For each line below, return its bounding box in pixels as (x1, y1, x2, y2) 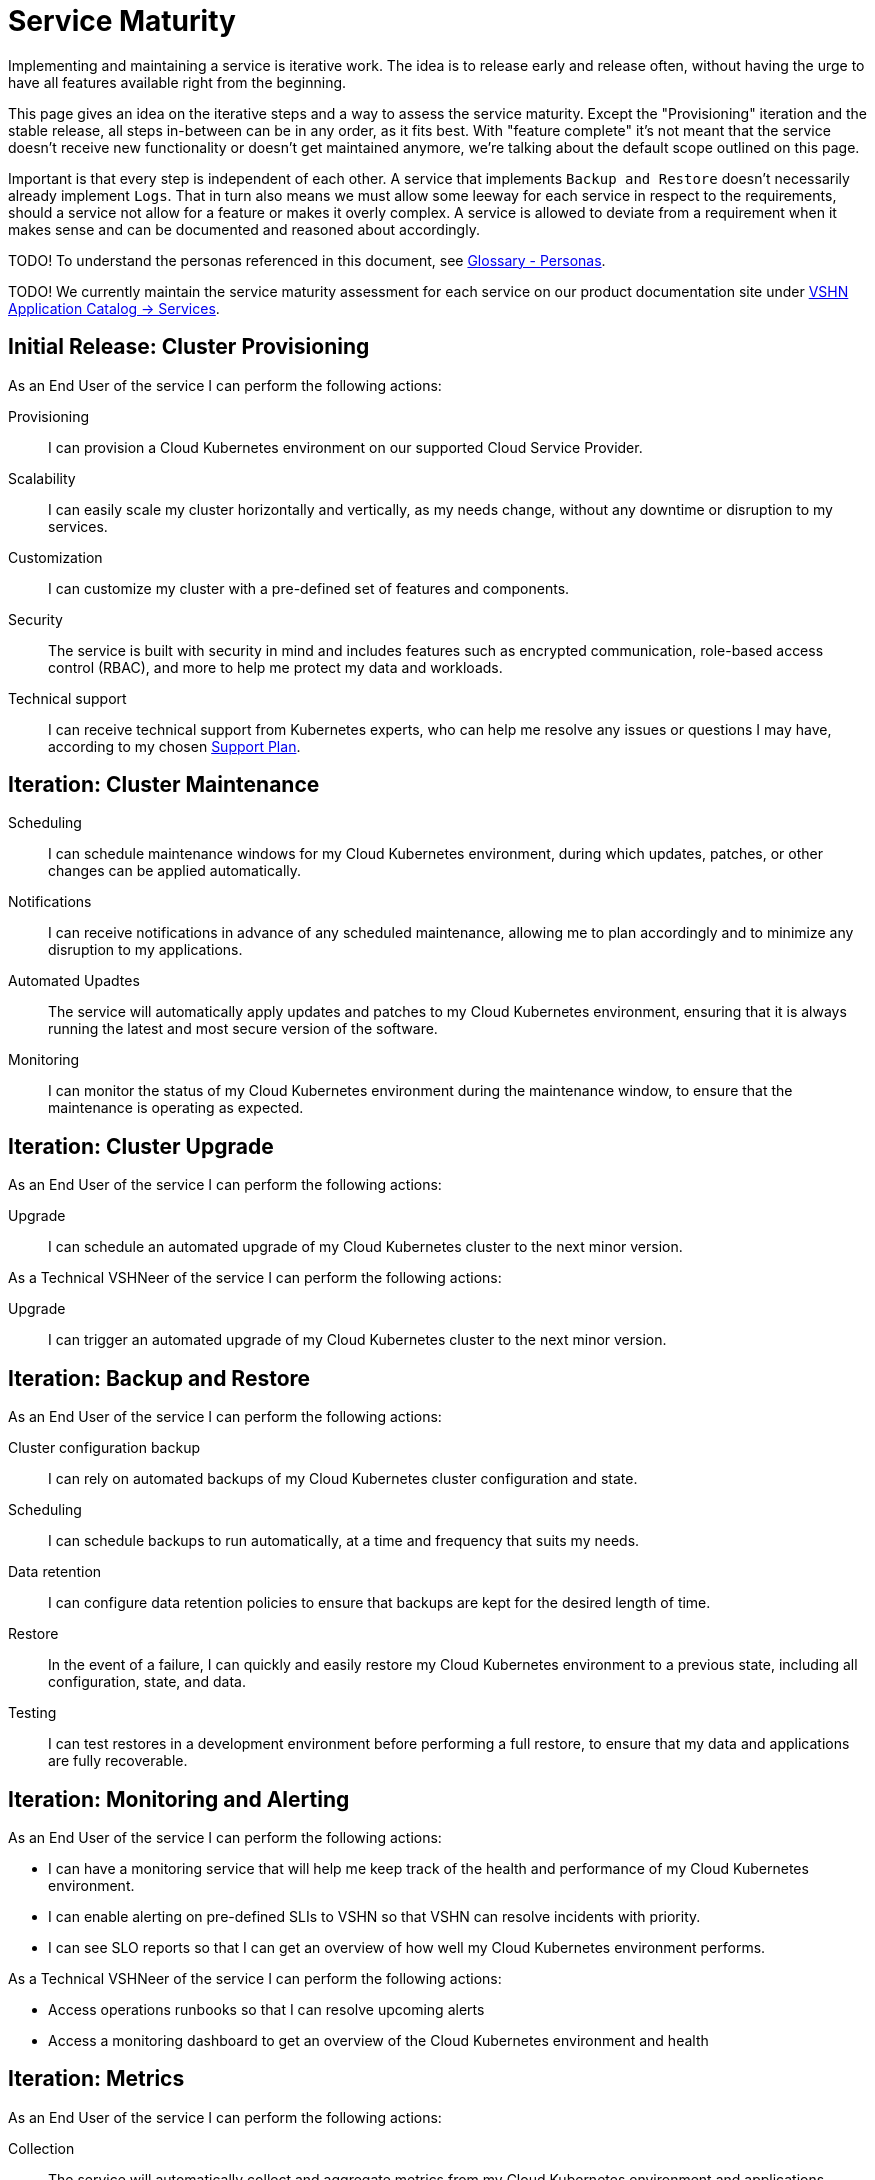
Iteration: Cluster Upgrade (8, 1133, 274, 1159)
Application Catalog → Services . (8, 299, 220, 317)
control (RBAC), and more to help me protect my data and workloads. (48, 658, 503, 676)
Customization (8, 548, 103, 566)
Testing (8, 1704, 57, 1722)
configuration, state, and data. (48, 1673, 246, 1691)
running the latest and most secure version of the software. (48, 1020, 438, 1038)
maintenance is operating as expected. (48, 1099, 304, 1117)
